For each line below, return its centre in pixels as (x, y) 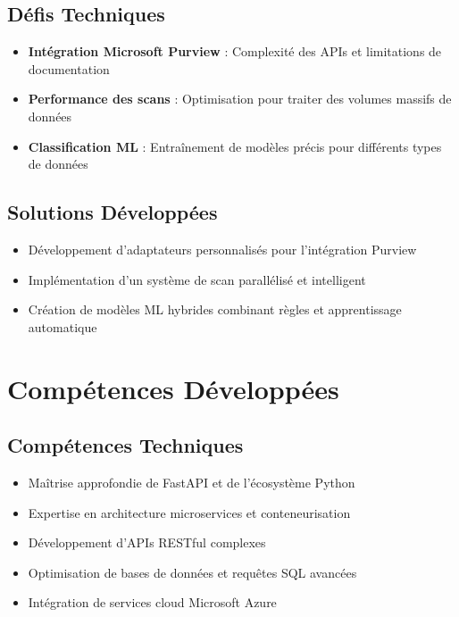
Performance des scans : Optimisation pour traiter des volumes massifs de (240, 99)
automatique (63, 326)
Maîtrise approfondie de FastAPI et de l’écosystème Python (192, 482)
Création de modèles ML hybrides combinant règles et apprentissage (215, 309)
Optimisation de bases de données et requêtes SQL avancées (192, 572)
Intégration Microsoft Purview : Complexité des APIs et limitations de (235, 51)
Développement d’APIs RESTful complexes (147, 542)
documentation (69, 68)
